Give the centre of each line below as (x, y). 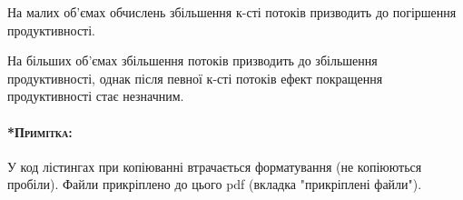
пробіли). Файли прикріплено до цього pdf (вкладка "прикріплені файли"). (215, 184)
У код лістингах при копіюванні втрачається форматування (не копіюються (215, 166)
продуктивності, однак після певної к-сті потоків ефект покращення (195, 78)
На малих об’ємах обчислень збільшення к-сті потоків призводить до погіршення (232, 12)
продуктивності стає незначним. (96, 96)
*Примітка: (40, 131)
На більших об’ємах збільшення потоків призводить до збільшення (192, 60)
